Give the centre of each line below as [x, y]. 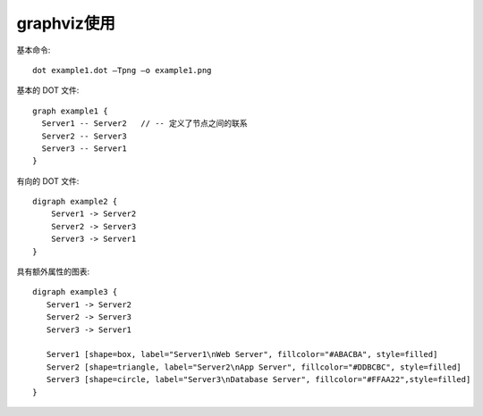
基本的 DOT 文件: [48, 90]
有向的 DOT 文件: [48, 181]
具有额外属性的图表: [53, 271]
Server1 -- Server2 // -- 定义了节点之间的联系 [144, 124]
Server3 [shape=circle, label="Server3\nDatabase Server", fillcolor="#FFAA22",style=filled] [258, 380]
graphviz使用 [66, 23]
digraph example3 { [75, 292]
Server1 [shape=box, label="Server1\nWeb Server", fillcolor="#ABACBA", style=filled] [242, 354]
